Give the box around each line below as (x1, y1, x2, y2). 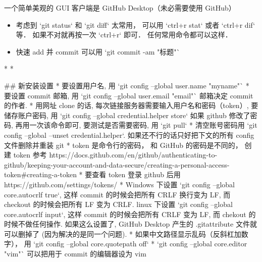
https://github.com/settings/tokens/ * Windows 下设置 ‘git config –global (4, 179, 235, 189)
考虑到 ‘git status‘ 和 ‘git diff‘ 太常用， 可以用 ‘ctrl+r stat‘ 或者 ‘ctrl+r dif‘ (16, 19, 255, 30)
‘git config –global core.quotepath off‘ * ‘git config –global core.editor (33, 238, 247, 249)
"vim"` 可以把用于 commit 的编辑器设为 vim (4, 248, 146, 259)
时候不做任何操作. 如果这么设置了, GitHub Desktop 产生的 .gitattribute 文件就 (4, 219, 257, 229)
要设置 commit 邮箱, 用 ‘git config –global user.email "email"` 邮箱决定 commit (4, 90, 253, 100)
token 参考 (13, 149, 47, 160)
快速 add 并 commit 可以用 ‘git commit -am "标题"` (16, 46, 180, 57)
